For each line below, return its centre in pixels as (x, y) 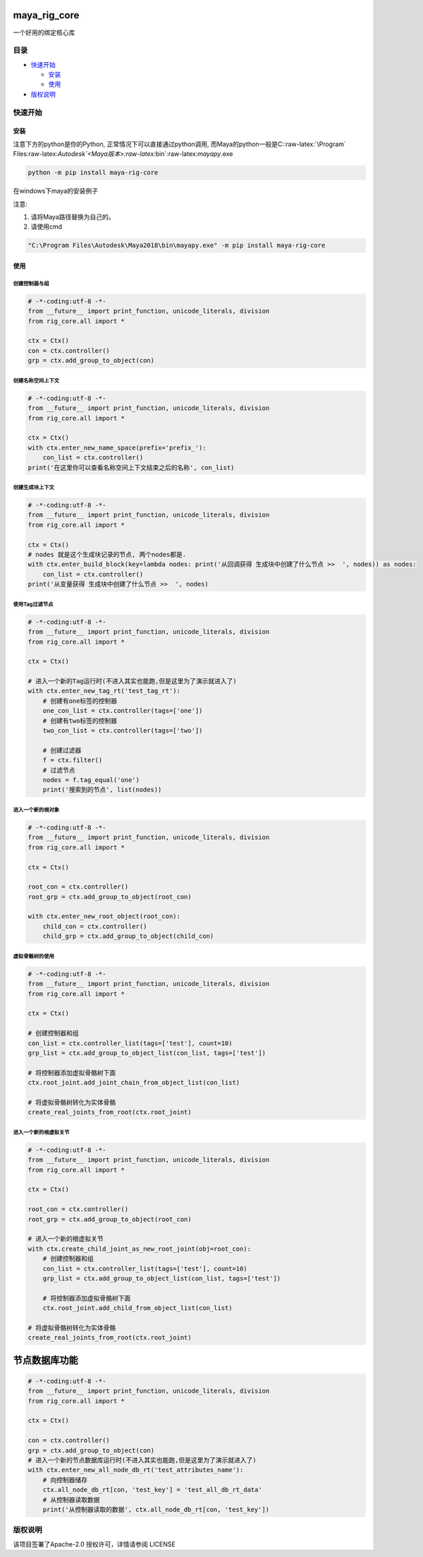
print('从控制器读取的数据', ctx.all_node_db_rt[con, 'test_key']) (156, 1509)
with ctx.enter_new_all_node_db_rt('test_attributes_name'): (136, 1470)
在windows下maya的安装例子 (56, 191)
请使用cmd (47, 227)
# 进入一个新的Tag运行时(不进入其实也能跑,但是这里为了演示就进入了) (133, 681)
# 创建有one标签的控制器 (80, 701)
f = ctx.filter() (73, 760)
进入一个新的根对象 (36, 810)
